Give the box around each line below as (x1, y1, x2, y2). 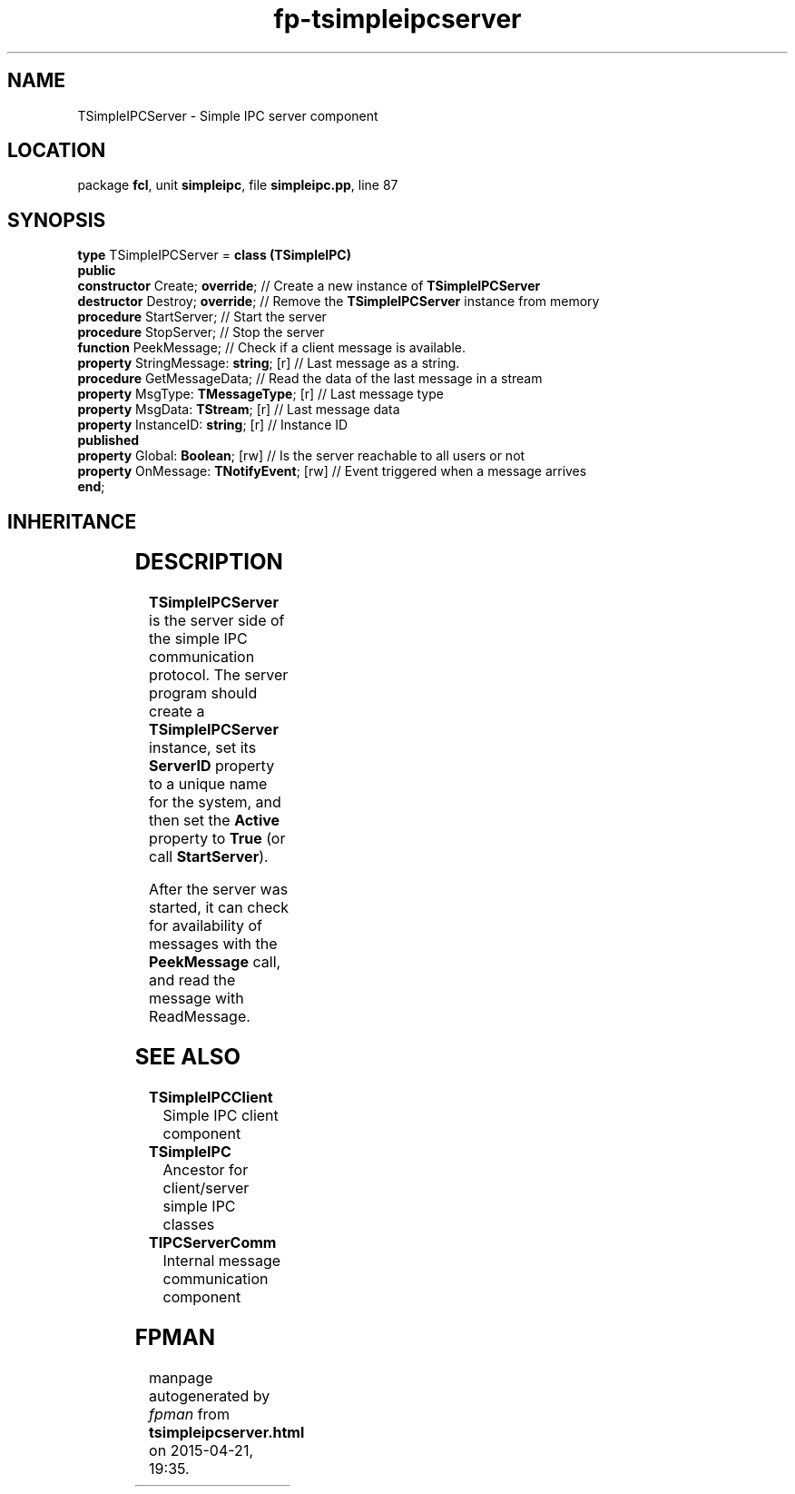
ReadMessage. (149, 1007, 250, 1026)
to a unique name (149, 775, 268, 794)
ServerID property (149, 757, 275, 776)
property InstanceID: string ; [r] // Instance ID (77, 417, 348, 433)
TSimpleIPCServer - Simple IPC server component (77, 107, 378, 124)
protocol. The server (149, 666, 289, 685)
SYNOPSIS (7, 208, 106, 232)
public (77, 262, 116, 279)
